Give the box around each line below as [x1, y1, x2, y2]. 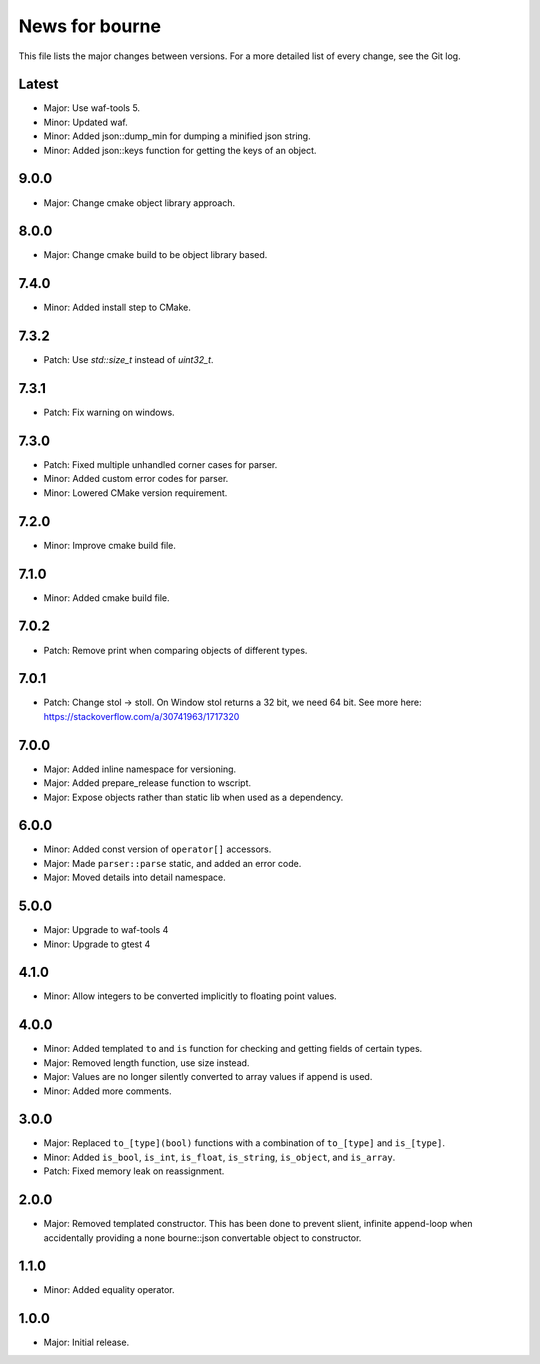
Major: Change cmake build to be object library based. [43, 249, 268, 261]
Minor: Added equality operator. [43, 1284, 175, 1296]
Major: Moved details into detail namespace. [43, 871, 227, 884]
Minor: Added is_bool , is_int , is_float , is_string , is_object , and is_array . [43, 1151, 396, 1163]
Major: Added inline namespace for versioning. [43, 763, 237, 775]
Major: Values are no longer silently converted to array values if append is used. [43, 1071, 373, 1083]
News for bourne [18, 15, 162, 37]
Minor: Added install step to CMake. [43, 301, 192, 314]
